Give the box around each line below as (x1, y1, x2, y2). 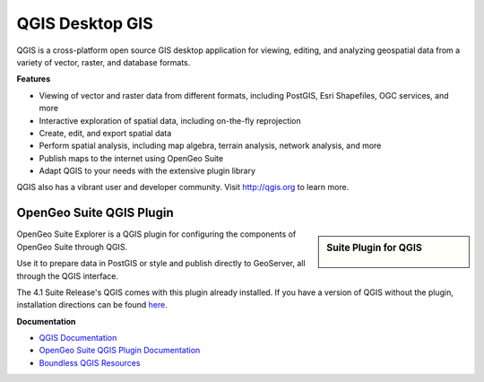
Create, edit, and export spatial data (39, 127, 172, 138)
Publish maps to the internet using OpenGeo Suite (39, 152, 224, 163)
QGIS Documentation (39, 333, 117, 343)
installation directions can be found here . (16, 300, 168, 310)
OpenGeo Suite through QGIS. (16, 241, 128, 252)
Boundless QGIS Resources (39, 357, 141, 368)
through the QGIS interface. (16, 270, 118, 282)
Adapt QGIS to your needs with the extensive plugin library (39, 166, 255, 177)
